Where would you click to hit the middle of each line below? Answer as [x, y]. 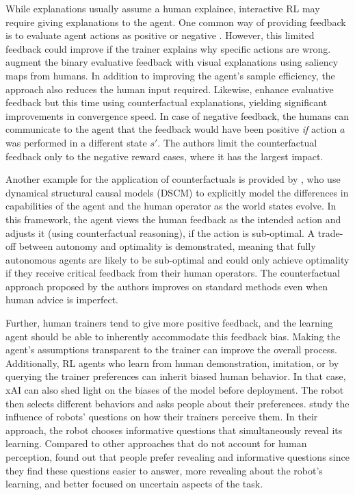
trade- [330, 232]
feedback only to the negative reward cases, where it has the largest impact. [165, 156]
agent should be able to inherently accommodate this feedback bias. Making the [173, 336]
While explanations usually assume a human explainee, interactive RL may [163, 8]
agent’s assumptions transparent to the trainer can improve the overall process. [171, 350]
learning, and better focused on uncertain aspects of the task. [134, 484]
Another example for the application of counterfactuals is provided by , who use [173, 179]
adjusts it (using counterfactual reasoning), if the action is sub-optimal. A [160, 232]
